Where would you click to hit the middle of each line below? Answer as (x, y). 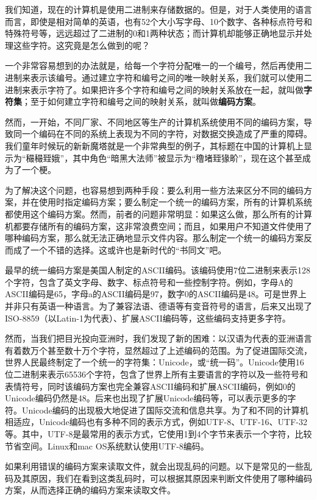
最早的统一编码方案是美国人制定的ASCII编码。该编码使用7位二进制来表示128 (158, 270)
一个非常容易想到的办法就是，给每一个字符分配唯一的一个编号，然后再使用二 (158, 65)
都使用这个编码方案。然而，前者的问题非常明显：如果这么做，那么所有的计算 (158, 213)
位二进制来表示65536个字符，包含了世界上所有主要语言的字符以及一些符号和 (156, 374)
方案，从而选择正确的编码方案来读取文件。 (90, 490)
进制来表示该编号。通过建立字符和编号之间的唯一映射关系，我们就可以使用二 (158, 77)
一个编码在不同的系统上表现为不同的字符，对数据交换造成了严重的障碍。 (167, 134)
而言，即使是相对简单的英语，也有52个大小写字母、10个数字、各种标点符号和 (158, 21)
